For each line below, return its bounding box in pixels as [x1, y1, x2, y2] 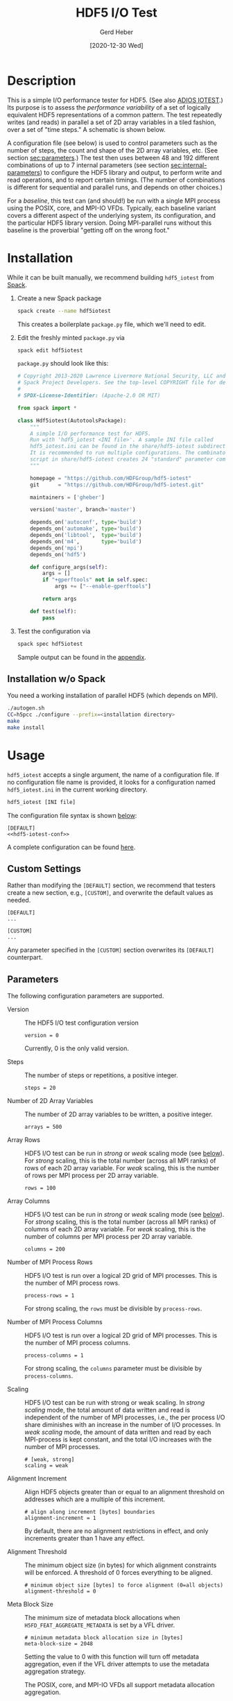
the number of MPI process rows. [24, 1279, 120, 1288]
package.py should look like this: [17, 359, 109, 368]
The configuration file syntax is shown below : [7, 811, 137, 819]
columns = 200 [24, 1246, 66, 1253]
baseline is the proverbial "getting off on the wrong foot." [7, 225, 170, 234]
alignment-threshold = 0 [24, 1588, 96, 1595]
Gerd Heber [99, 28, 134, 36]
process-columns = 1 [24, 1352, 85, 1359]
